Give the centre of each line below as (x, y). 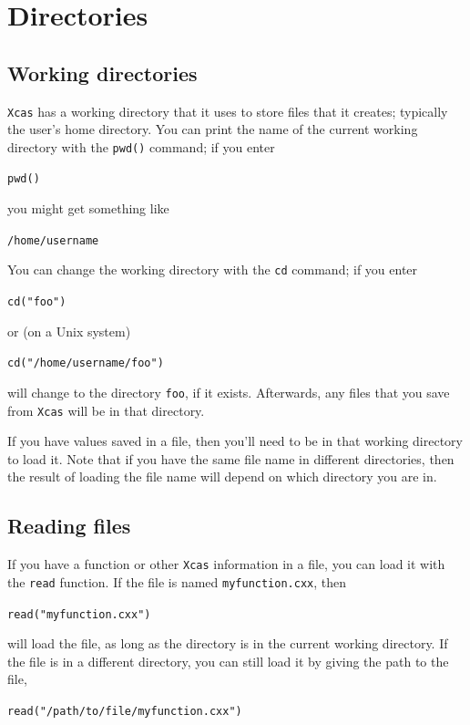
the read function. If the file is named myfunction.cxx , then (177, 581)
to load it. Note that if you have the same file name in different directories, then (231, 458)
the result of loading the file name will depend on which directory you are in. (222, 476)
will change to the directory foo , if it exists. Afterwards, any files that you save (229, 392)
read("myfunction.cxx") (79, 614)
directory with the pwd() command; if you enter (141, 146)
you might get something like (88, 208)
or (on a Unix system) (69, 331)
